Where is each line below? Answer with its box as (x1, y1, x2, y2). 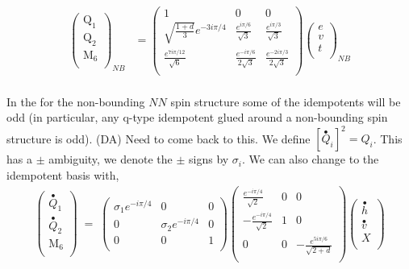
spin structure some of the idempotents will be (170, 93, 401, 110)
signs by (189, 151, 229, 168)
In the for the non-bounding (6, 93, 145, 110)
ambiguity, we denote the (48, 151, 173, 168)
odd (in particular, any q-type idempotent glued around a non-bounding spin (6, 109, 388, 126)
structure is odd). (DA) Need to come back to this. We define (6, 130, 311, 147)
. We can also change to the (242, 151, 379, 168)
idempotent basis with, (6, 166, 119, 183)
